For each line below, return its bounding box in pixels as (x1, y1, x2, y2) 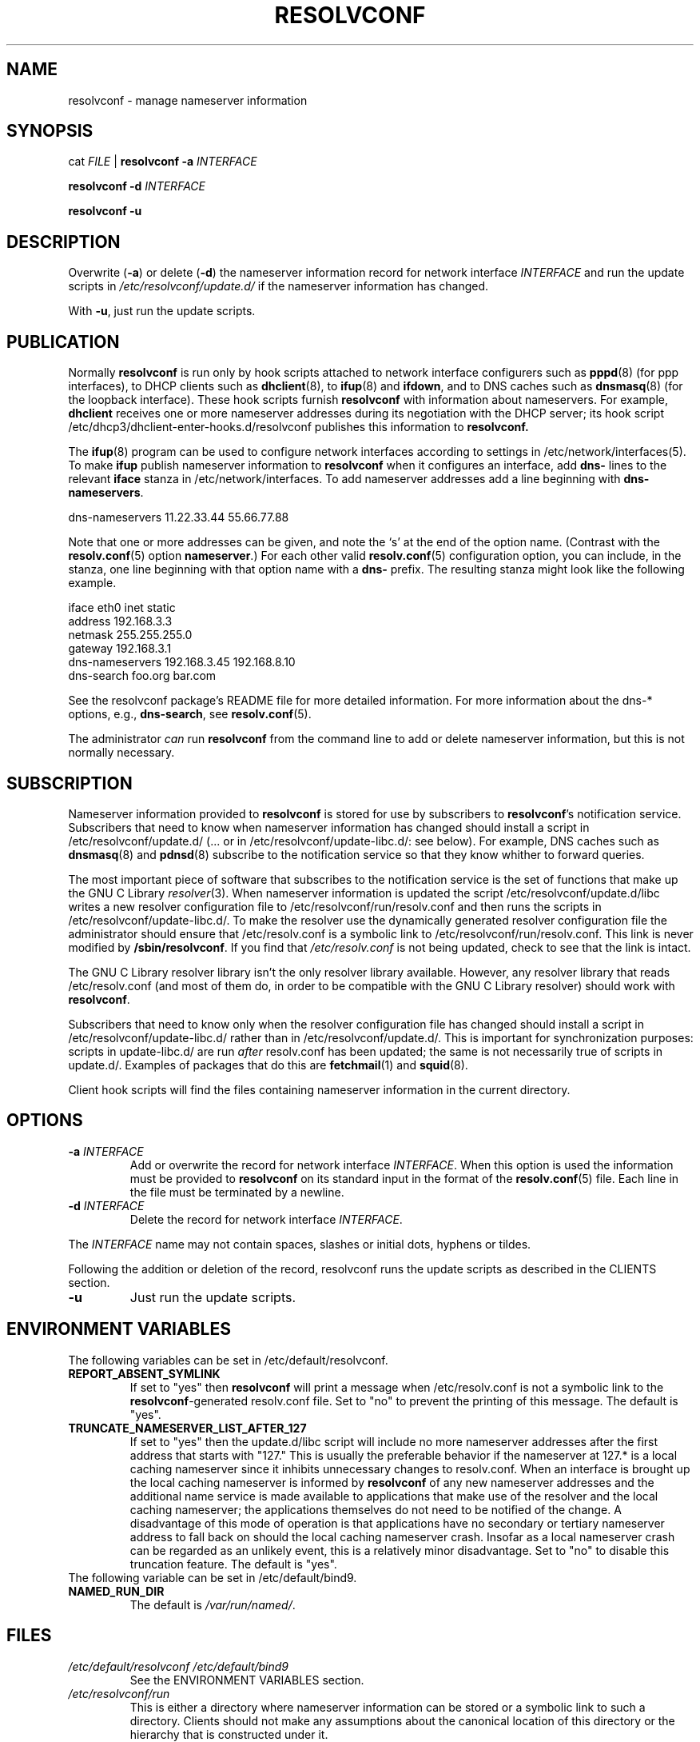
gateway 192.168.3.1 (68, 641, 172, 656)
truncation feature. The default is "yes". (129, 1556, 337, 1571)
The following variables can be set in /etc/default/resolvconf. (68, 1352, 388, 1367)
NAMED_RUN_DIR (68, 1584, 165, 1598)
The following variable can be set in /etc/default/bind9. (68, 1570, 357, 1584)
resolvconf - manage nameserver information (68, 93, 308, 107)
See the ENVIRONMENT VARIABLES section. (129, 1672, 364, 1687)
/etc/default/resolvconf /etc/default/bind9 (68, 1659, 289, 1673)
